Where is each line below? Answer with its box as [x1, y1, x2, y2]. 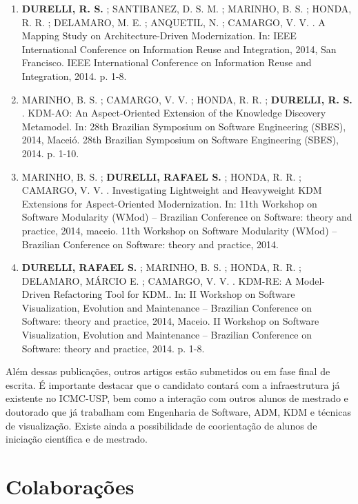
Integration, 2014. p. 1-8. [21, 68, 127, 83]
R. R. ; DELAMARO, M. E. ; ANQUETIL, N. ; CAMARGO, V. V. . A [21, 14, 326, 29]
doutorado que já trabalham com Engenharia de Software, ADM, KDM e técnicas [6, 405, 351, 419]
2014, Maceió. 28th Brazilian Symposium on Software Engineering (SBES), [21, 132, 339, 147]
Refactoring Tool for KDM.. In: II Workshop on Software [53, 287, 295, 301]
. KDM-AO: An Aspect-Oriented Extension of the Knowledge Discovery [21, 105, 326, 120]
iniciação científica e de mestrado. [6, 432, 148, 446]
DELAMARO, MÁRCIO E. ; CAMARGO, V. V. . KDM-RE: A [21, 273, 292, 288]
